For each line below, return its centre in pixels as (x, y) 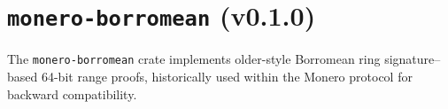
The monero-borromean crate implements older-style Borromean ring (194, 59)
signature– (413, 59)
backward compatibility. (72, 93)
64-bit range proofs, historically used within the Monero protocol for (227, 76)
